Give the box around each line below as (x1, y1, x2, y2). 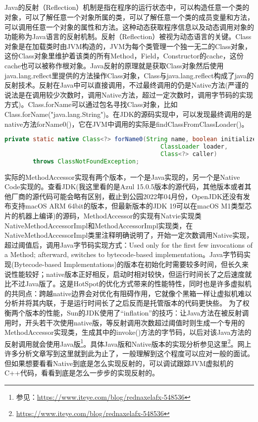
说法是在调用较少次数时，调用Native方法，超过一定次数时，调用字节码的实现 (4, 89, 254, 100)
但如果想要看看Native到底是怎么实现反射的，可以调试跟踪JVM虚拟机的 (4, 358, 234, 368)
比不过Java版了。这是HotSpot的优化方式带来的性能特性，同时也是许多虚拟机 (4, 278, 252, 289)
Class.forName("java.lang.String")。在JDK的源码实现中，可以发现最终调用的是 (4, 108, 252, 119)
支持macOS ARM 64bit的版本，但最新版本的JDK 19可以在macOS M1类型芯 (11, 201, 252, 211)
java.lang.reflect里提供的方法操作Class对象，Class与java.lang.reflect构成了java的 (4, 70, 254, 80)
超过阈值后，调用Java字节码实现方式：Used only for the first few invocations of (4, 239, 253, 250)
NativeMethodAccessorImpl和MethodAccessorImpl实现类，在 (4, 220, 193, 230)
